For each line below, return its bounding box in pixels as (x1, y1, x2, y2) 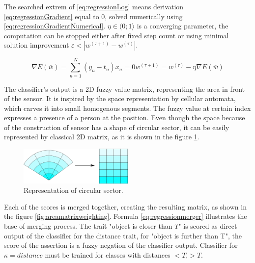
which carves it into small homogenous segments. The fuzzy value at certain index (4, 103, 251, 113)
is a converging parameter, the (137, 21, 228, 31)
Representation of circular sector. (24, 185, 123, 195)
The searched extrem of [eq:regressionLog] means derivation (4, 1, 184, 11)
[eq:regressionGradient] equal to (4, 11, 99, 21)
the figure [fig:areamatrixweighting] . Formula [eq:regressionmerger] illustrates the (4, 211, 247, 221)
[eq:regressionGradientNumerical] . (4, 21, 106, 31)
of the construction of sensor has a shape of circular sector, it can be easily (4, 122, 229, 132)
